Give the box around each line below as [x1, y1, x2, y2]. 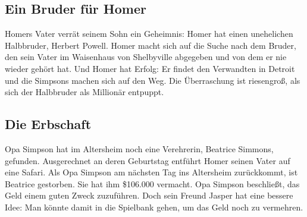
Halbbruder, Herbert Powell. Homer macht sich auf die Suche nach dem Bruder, [5, 39, 296, 51]
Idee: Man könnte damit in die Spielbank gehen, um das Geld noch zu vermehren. [5, 200, 303, 213]
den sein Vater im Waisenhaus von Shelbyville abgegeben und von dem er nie [5, 51, 287, 63]
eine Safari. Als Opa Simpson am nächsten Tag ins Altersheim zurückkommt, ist [5, 166, 298, 178]
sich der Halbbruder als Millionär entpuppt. [5, 86, 164, 98]
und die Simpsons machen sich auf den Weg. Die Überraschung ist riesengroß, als [5, 74, 300, 86]
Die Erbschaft [5, 115, 92, 133]
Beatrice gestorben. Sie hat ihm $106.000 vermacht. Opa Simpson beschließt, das [5, 177, 300, 190]
